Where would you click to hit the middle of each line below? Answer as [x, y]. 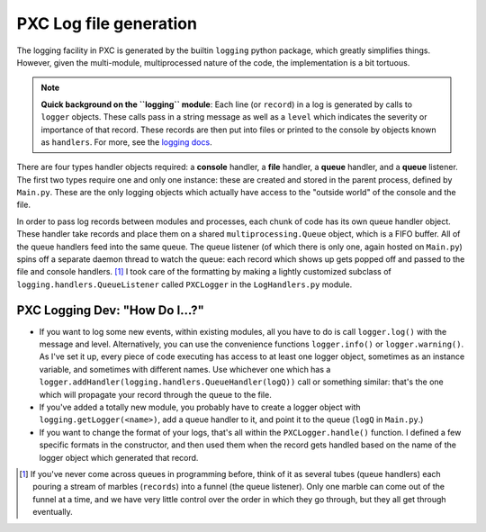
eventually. [53, 512]
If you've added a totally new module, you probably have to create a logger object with [200, 407]
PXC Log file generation [107, 23]
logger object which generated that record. [119, 457]
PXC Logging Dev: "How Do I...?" [110, 310]
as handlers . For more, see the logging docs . [126, 142]
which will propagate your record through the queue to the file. [155, 394]
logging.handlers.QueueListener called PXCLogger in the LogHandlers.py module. [184, 284]
